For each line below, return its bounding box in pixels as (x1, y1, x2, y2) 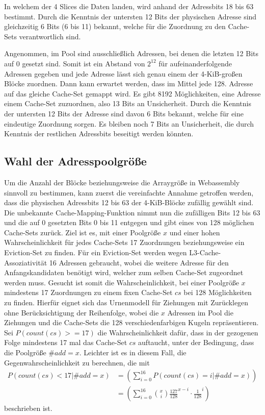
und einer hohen (169, 227, 220, 237)
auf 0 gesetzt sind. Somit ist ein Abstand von (4, 58, 145, 68)
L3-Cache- (189, 247, 221, 258)
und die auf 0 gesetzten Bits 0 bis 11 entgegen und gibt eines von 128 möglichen (4, 217, 254, 228)
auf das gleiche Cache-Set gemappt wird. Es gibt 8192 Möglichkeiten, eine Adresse (4, 88, 261, 99)
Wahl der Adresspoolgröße (4, 153, 147, 169)
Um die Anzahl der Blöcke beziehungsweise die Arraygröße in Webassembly (4, 177, 240, 187)
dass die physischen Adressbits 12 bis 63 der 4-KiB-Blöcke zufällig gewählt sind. (4, 197, 254, 208)
